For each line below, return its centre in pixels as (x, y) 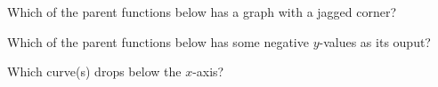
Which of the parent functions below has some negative (158, 41)
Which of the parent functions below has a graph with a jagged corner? (202, 12)
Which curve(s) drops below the (94, 71)
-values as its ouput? (375, 41)
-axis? (208, 71)
